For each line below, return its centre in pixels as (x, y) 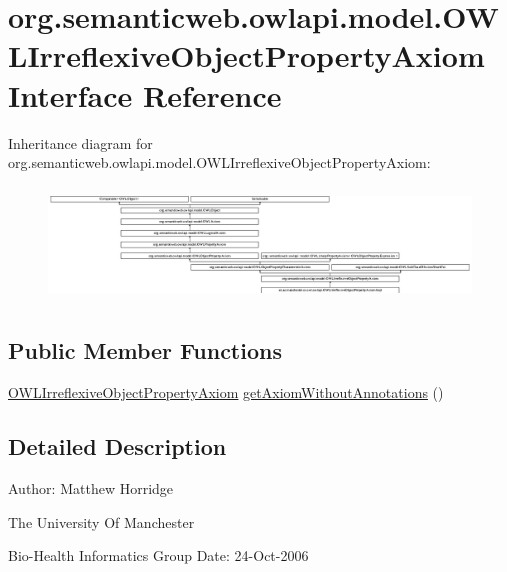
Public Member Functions (145, 350)
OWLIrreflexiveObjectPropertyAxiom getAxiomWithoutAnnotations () (226, 392)
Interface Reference (145, 94)
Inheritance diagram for (80, 142)
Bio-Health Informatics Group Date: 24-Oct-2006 (158, 555)
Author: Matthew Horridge (91, 487)
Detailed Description (117, 446)
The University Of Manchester (101, 521)
